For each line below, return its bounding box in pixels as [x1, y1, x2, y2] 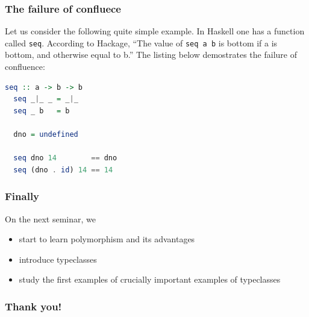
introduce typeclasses [19, 253, 97, 265]
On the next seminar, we [5, 212, 96, 225]
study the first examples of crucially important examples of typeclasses [19, 273, 281, 286]
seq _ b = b [13, 106, 70, 115]
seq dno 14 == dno [13, 154, 117, 163]
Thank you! [5, 298, 62, 313]
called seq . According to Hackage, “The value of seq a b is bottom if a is [5, 36, 278, 49]
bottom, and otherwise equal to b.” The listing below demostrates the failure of [5, 48, 297, 61]
